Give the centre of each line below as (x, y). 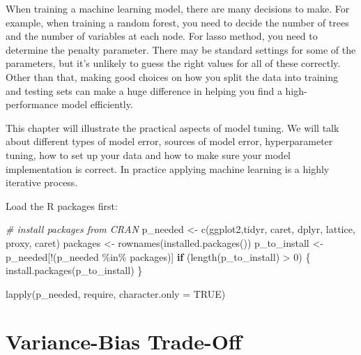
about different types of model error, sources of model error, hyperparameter (169, 141)
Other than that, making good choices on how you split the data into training (172, 76)
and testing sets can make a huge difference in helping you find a (144, 90)
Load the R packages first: (62, 205)
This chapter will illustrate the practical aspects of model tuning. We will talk (172, 127)
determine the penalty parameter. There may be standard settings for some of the (181, 49)
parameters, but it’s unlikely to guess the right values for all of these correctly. (173, 63)
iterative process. (42, 182)
